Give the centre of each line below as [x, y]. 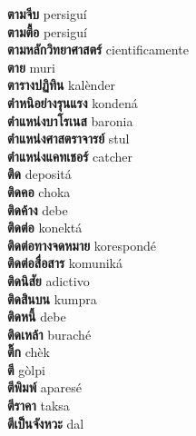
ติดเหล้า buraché [49, 334]
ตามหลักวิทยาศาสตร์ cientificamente [98, 50]
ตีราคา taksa [39, 406]
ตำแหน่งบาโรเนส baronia [70, 120]
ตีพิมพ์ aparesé [44, 387]
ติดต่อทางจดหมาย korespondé [82, 245]
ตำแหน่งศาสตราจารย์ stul [69, 139]
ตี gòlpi [26, 369]
